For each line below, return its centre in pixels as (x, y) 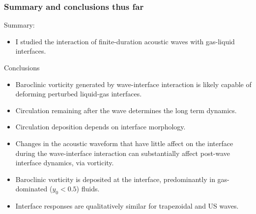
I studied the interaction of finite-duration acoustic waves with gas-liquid (125, 41)
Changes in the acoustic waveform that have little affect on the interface (124, 143)
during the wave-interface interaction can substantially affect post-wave (123, 153)
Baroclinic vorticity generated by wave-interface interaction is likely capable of (133, 84)
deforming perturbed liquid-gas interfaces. (79, 94)
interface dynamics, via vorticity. (65, 163)
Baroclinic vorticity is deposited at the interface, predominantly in (115, 179)
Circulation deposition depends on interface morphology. (100, 127)
